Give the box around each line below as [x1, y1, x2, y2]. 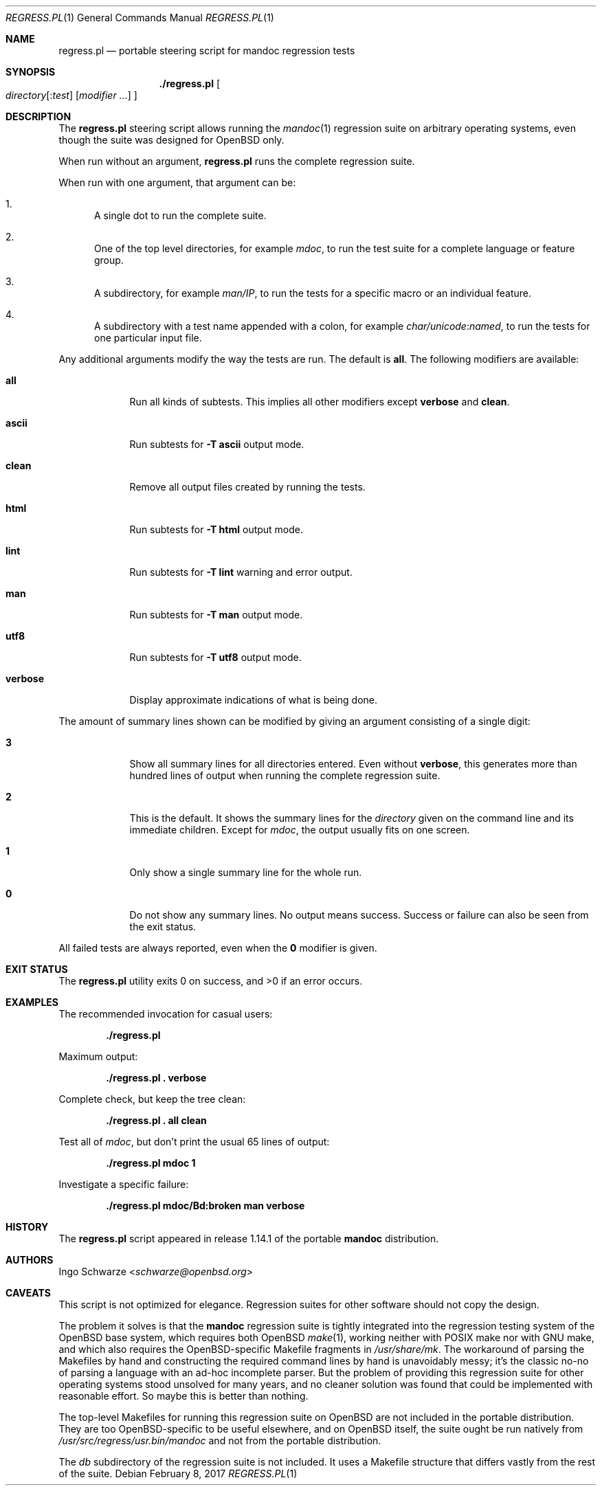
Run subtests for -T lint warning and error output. [129, 566, 353, 578]
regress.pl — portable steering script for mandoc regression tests [58, 45, 355, 56]
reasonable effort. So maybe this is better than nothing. [58, 1390, 309, 1402]
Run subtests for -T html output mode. [129, 524, 304, 535]
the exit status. [129, 921, 197, 932]
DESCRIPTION [5, 111, 71, 122]
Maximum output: [58, 1051, 138, 1062]
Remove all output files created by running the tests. [129, 481, 366, 493]
